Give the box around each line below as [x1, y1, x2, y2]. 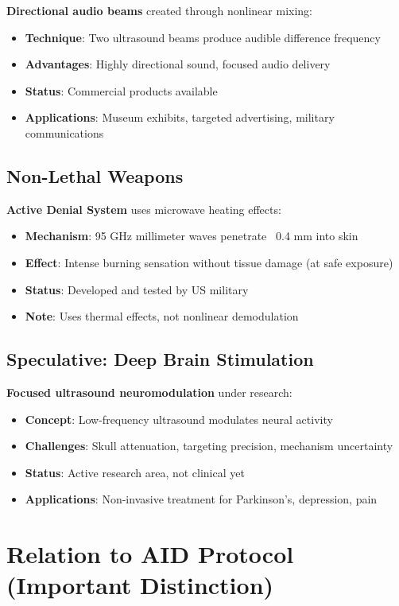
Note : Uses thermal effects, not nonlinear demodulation [25, 308, 299, 324]
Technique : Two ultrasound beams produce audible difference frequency [25, 29, 381, 45]
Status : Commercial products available [25, 82, 218, 99]
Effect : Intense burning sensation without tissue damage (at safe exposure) [25, 254, 393, 270]
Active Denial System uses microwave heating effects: [6, 200, 281, 217]
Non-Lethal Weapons [6, 163, 184, 188]
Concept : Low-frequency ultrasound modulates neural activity [25, 410, 333, 427]
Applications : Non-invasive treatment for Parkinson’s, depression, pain [25, 491, 378, 507]
